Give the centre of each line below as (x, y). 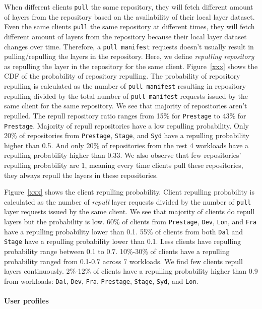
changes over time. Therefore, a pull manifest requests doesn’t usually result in (129, 46)
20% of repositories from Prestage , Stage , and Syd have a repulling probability (127, 135)
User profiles (26, 301)
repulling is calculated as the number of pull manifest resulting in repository (125, 85)
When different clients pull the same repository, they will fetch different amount (129, 7)
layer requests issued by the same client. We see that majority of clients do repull (129, 211)
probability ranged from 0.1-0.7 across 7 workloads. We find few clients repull (123, 261)
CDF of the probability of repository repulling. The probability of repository (122, 76)
